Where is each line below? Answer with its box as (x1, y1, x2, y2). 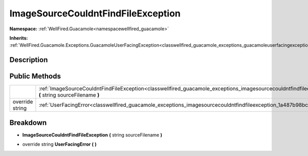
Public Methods (9, 72, 61, 81)
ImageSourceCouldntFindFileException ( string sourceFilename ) (22, 131, 163, 138)
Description (9, 55, 48, 64)
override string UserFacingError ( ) (22, 141, 97, 147)
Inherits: (9, 35, 28, 41)
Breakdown (9, 118, 47, 127)
